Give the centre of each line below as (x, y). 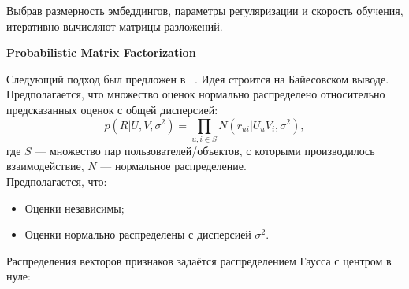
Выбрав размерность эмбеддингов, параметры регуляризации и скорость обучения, (205, 10)
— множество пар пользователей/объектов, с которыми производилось (205, 150)
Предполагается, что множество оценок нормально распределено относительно (196, 94)
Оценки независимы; (74, 207)
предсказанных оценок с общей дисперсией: (112, 109)
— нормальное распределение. (173, 166)
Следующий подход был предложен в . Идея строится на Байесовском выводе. (198, 78)
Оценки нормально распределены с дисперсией (138, 234)
